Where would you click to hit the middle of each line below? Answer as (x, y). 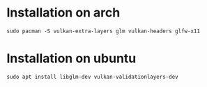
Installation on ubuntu (71, 58)
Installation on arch (63, 13)
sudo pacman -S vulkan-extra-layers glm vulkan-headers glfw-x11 (103, 31)
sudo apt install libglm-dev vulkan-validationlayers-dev (92, 77)
